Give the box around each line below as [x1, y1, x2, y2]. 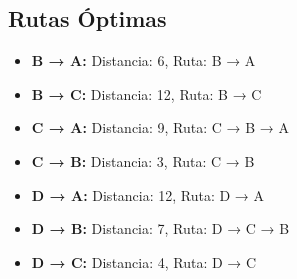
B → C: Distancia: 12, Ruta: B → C [31, 83, 262, 104]
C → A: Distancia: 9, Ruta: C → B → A [31, 117, 289, 138]
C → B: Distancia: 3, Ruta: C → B [31, 150, 255, 171]
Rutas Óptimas [8, 3, 167, 34]
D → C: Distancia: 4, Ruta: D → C [31, 251, 257, 272]
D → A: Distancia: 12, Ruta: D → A [31, 184, 265, 205]
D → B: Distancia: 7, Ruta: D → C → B [31, 218, 290, 239]
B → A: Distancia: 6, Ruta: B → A [31, 50, 256, 71]
